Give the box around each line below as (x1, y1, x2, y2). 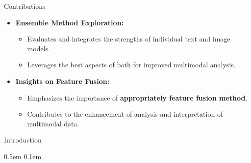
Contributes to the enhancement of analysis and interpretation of (27, 109, 223, 119)
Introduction (4, 135, 42, 145)
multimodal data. (27, 118, 79, 128)
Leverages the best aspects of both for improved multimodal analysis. (27, 60, 236, 70)
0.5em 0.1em (4, 151, 42, 161)
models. (27, 43, 50, 53)
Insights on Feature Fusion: (15, 76, 110, 86)
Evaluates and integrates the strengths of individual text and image (27, 34, 230, 44)
